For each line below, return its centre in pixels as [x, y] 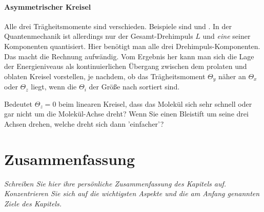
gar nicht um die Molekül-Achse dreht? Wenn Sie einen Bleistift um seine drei [126, 114]
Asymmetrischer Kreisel [48, 6]
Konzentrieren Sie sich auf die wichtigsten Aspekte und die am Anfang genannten [132, 193]
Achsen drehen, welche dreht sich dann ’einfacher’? [84, 124]
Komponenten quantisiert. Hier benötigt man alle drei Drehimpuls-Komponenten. [132, 46]
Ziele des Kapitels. [33, 203]
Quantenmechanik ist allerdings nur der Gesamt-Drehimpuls [99, 36]
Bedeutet [18, 103]
